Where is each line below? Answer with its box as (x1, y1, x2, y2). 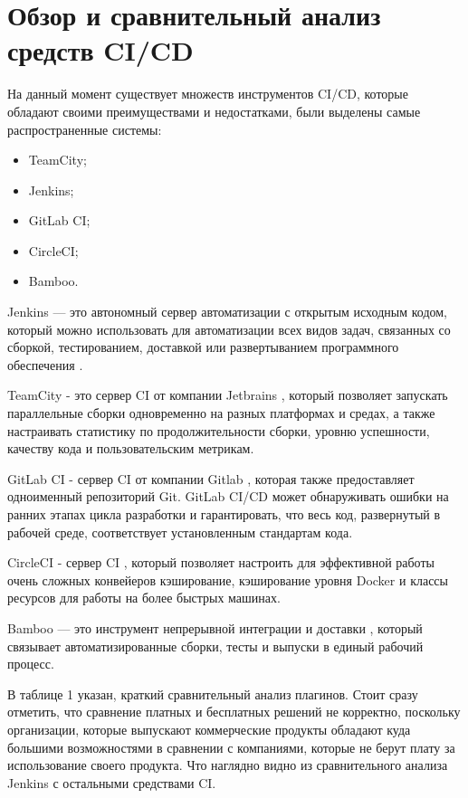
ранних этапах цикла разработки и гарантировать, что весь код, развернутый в (7, 505, 441, 523)
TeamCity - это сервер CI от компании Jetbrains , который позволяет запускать (7, 385, 448, 404)
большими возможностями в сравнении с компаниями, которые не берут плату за (7, 737, 455, 756)
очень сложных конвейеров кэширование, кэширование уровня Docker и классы (7, 570, 448, 589)
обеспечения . (7, 355, 83, 374)
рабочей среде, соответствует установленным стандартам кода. (7, 522, 353, 541)
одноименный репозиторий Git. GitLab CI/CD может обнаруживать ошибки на (7, 487, 449, 506)
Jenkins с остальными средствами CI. (7, 773, 216, 792)
